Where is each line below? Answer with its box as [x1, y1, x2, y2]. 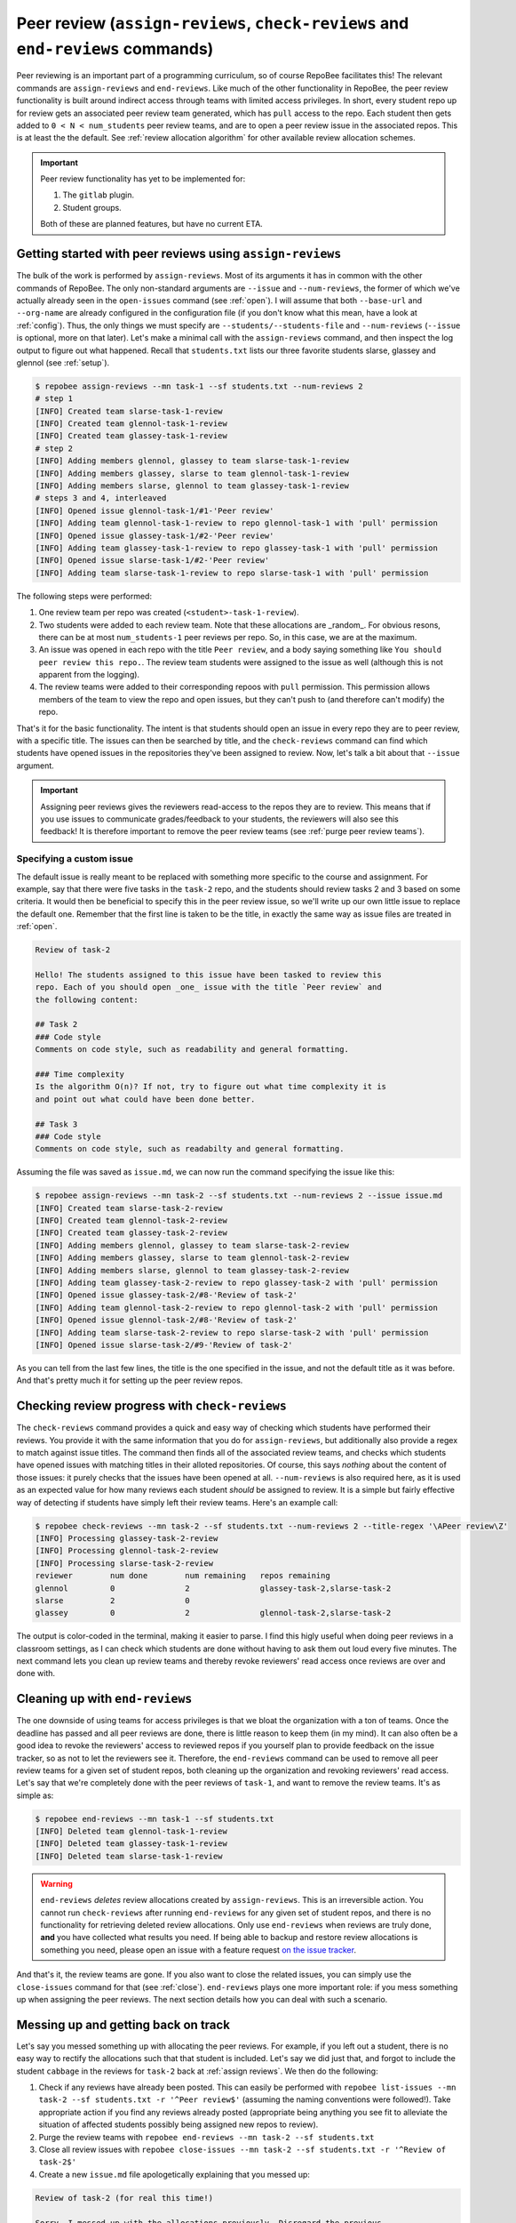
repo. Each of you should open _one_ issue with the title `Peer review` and [35, 983, 382, 992]
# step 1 [35, 394, 74, 404]
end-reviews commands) [16, 38, 214, 59]
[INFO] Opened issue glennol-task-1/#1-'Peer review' [35, 505, 274, 516]
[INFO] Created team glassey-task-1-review [35, 431, 228, 441]
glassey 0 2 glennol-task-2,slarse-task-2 [35, 1608, 392, 1618]
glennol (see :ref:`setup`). [16, 357, 110, 368]
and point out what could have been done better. [35, 1094, 256, 1104]
